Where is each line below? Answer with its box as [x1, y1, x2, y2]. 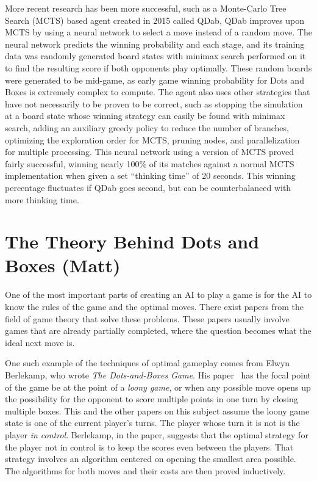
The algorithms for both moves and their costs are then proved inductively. [5, 464, 286, 477]
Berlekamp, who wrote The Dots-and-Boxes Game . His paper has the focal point [5, 368, 311, 381]
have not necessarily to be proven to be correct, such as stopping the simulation [5, 97, 303, 110]
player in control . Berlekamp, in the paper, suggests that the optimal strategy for [5, 428, 308, 441]
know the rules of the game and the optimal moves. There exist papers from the [5, 300, 304, 313]
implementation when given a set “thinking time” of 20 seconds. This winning [5, 169, 296, 182]
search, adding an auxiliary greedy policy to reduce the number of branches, [5, 121, 289, 134]
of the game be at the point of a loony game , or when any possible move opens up [5, 380, 311, 393]
